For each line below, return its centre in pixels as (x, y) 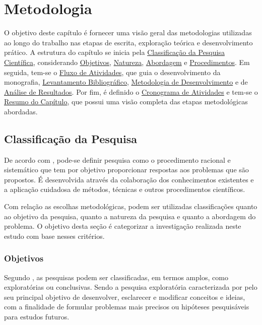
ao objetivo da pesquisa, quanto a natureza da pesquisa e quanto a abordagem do (130, 216)
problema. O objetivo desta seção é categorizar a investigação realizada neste (123, 226)
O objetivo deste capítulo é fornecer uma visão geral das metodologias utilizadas (128, 32)
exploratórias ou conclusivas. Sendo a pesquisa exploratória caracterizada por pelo (131, 287)
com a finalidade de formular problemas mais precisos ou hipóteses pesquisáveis (127, 307)
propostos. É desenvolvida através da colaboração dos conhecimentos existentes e (129, 179)
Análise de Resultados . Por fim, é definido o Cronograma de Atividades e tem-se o (131, 91)
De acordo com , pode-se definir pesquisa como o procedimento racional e (117, 159)
